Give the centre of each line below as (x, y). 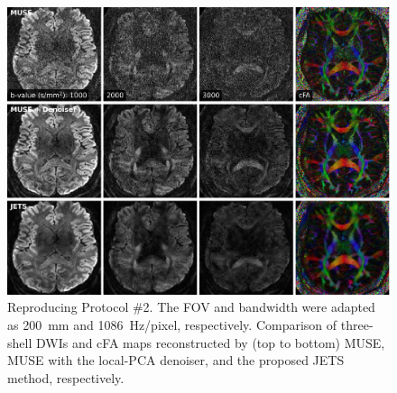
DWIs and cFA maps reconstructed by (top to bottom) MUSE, (210, 342)
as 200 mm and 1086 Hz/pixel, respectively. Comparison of (172, 324)
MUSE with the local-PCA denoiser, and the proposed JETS (176, 360)
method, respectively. (66, 377)
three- (357, 324)
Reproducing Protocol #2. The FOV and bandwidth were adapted (191, 307)
